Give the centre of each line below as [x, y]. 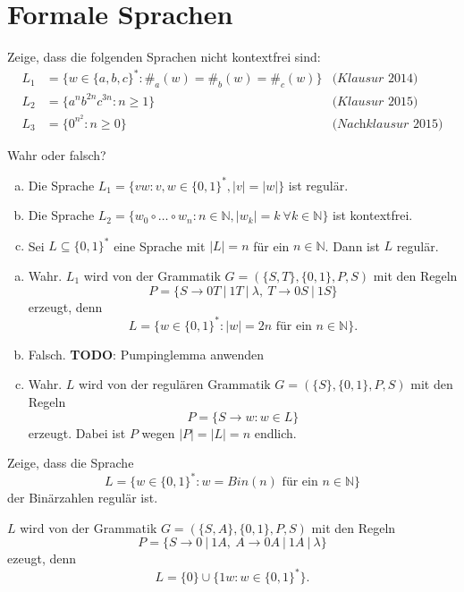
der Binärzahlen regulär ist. [83, 498]
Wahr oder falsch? [57, 154]
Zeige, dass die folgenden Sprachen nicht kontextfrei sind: [164, 57]
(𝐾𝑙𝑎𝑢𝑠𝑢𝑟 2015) [375, 101]
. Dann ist [352, 245]
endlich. [275, 432]
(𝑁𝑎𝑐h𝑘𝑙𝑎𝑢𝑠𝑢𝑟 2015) [388, 124]
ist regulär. [318, 185]
